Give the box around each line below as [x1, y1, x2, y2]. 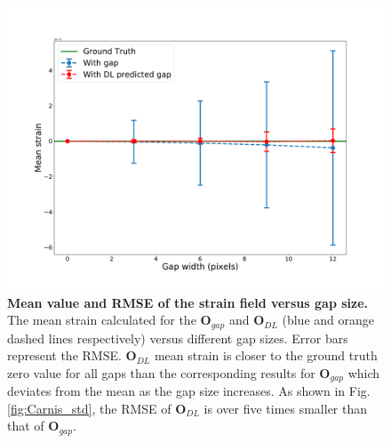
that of [7, 416, 44, 435]
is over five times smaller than [203, 399, 368, 417]
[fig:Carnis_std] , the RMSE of [7, 399, 172, 417]
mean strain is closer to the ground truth [154, 346, 378, 365]
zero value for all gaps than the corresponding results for [7, 363, 315, 382]
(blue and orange [282, 310, 374, 329]
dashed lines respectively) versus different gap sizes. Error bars [7, 328, 348, 347]
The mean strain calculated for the [7, 310, 196, 329]
